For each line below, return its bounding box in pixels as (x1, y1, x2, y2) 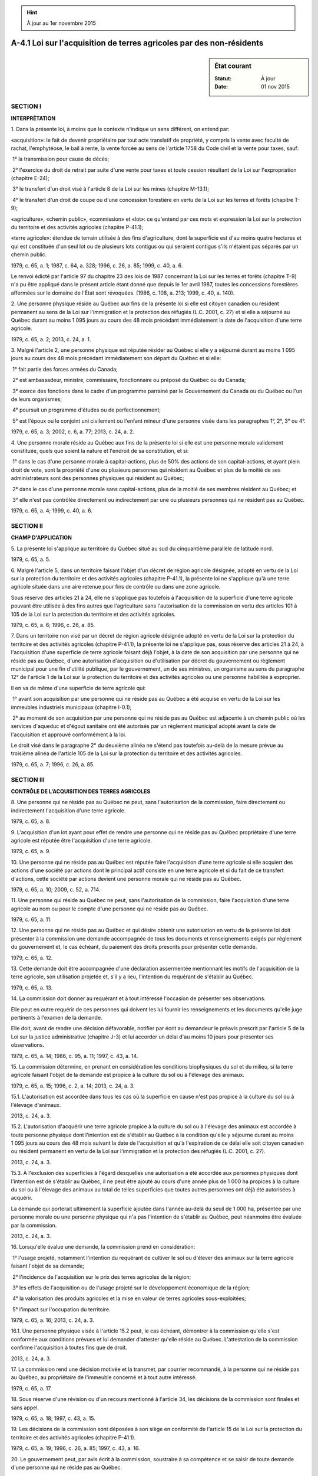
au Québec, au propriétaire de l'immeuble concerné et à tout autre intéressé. (11, 1374, 197, 1381)
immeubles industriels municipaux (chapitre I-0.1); (11, 703, 132, 711)
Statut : (214, 74, 232, 82)
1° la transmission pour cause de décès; (12, 155, 110, 162)
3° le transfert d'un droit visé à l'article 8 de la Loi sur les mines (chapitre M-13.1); (12, 185, 209, 192)
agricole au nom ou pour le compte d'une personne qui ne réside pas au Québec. (11, 905, 208, 912)
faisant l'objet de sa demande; (11, 1262, 85, 1269)
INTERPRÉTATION (11, 115, 56, 122)
